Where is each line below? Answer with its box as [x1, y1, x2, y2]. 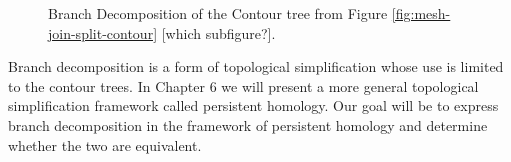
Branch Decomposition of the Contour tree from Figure [48, 3, 388, 23]
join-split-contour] [48, 22, 158, 43]
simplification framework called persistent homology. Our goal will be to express [8, 95, 499, 116]
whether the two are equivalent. [8, 134, 202, 155]
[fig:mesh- [391, 3, 451, 23]
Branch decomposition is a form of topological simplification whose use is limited [8, 56, 504, 77]
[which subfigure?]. [161, 22, 276, 43]
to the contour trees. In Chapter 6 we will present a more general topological [8, 75, 479, 96]
